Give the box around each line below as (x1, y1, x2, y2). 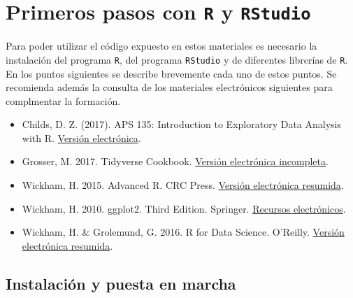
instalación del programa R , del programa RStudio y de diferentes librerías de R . (6, 52, 348, 66)
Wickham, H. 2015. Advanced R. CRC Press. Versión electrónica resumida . (22, 178, 344, 192)
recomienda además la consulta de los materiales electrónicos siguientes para (6, 80, 333, 94)
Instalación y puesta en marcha (6, 272, 236, 294)
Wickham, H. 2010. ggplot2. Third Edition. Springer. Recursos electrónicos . (22, 201, 346, 215)
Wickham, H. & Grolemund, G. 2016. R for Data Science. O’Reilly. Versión (22, 225, 345, 239)
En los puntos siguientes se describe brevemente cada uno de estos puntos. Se (6, 66, 337, 80)
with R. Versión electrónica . (22, 130, 141, 145)
